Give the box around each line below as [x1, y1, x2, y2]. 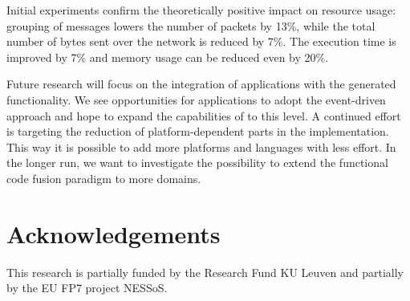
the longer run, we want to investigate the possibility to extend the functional [6, 154, 388, 171]
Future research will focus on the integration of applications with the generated [6, 75, 396, 92]
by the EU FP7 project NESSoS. [6, 279, 168, 296]
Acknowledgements [6, 217, 221, 250]
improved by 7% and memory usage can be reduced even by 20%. [6, 48, 329, 65]
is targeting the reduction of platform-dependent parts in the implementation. [6, 123, 389, 140]
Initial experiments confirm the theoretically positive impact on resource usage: [6, 2, 396, 18]
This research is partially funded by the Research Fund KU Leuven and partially [6, 263, 404, 280]
